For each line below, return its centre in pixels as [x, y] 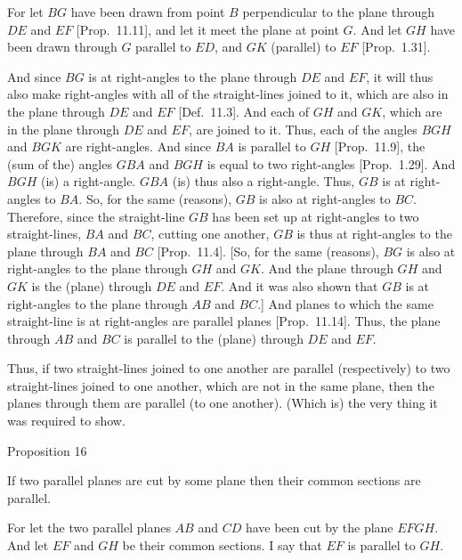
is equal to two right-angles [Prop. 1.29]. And [331, 163]
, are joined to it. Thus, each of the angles [303, 129]
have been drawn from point [148, 12]
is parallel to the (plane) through [214, 338]
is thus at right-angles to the [374, 234]
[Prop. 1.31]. [396, 47]
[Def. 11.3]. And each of [244, 111]
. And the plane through [327, 268]
